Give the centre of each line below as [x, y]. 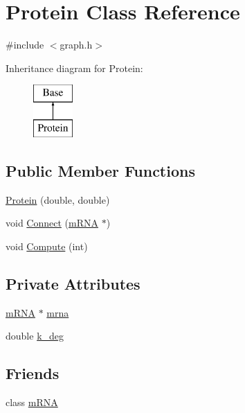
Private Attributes [73, 283]
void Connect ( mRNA [52, 223]
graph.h [76, 45]
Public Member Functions [100, 170]
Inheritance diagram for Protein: [74, 68]
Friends [33, 373]
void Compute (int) [47, 246]
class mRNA [32, 402]
